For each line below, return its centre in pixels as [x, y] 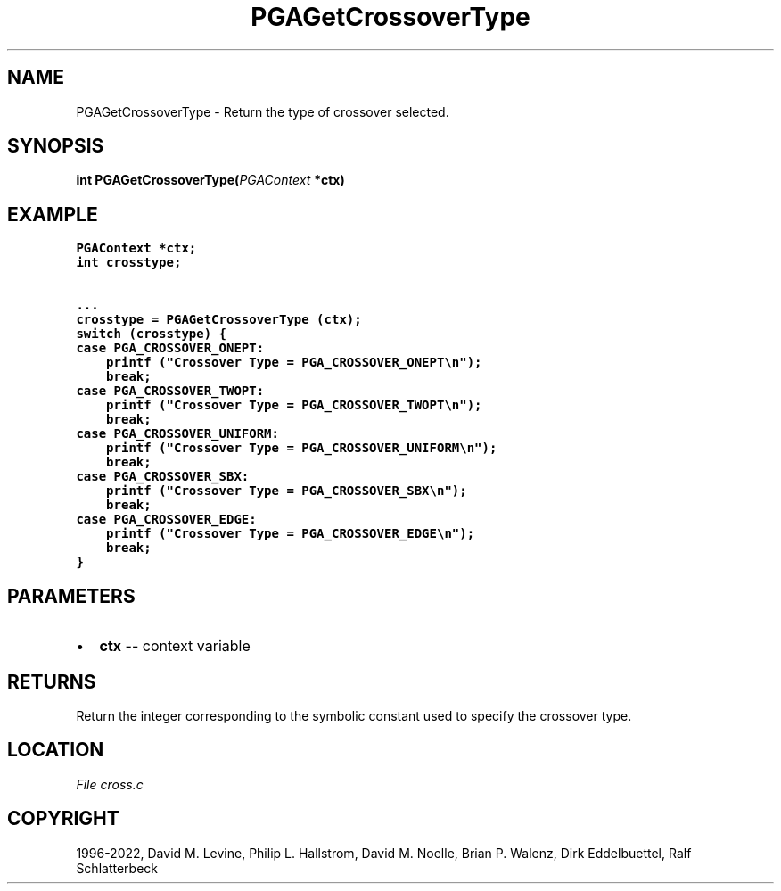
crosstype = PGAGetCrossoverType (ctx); [219, 320]
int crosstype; [129, 263]
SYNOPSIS [56, 146]
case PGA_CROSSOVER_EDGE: [166, 520]
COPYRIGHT [63, 819]
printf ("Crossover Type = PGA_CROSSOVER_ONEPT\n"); [294, 363]
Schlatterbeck [117, 868]
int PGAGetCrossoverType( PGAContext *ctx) [210, 180]
